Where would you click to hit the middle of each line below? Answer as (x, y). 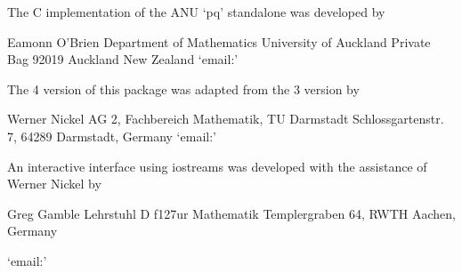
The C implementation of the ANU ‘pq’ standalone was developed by (196, 12)
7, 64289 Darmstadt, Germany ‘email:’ (112, 136)
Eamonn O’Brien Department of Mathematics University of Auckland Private (219, 41)
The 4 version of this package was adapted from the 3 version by (183, 88)
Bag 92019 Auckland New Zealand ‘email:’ (123, 59)
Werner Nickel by (54, 184)
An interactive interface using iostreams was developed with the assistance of (217, 166)
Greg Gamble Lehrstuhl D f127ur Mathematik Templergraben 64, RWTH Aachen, (231, 213)
